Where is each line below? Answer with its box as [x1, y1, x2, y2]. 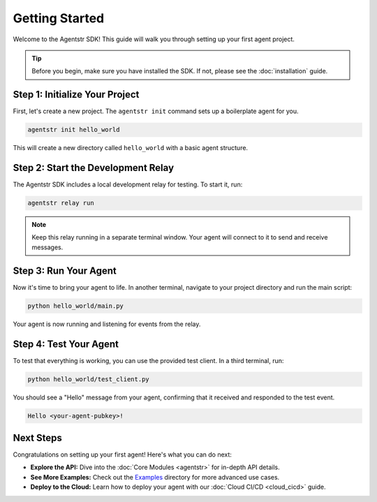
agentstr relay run [27, 199, 94, 207]
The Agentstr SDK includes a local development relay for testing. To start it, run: [13, 180, 243, 189]
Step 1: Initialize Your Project [13, 89, 140, 101]
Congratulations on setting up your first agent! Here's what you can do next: [13, 450, 232, 459]
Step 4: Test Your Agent [13, 338, 119, 350]
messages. [31, 243, 64, 251]
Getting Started [13, 10, 105, 26]
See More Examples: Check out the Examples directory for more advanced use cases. [30, 473, 280, 481]
